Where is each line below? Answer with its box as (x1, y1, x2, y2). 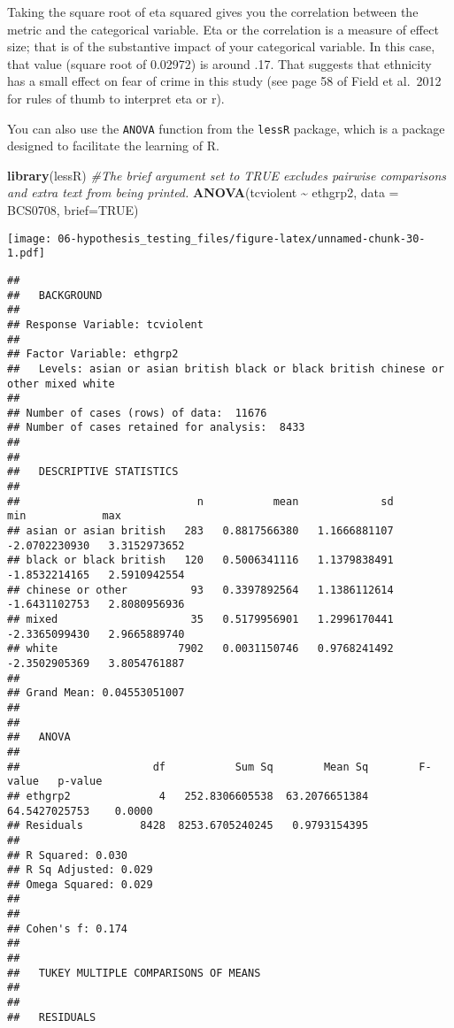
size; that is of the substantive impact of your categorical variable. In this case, (7, 37, 435, 56)
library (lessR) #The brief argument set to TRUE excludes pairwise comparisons (7, 165, 447, 184)
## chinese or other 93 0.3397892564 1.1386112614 (7, 583, 394, 596)
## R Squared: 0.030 (7, 848, 128, 862)
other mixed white (7, 377, 115, 390)
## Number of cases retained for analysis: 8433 (7, 421, 305, 434)
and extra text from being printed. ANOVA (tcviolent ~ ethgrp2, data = (7, 183, 399, 202)
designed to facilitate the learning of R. (7, 136, 219, 155)
